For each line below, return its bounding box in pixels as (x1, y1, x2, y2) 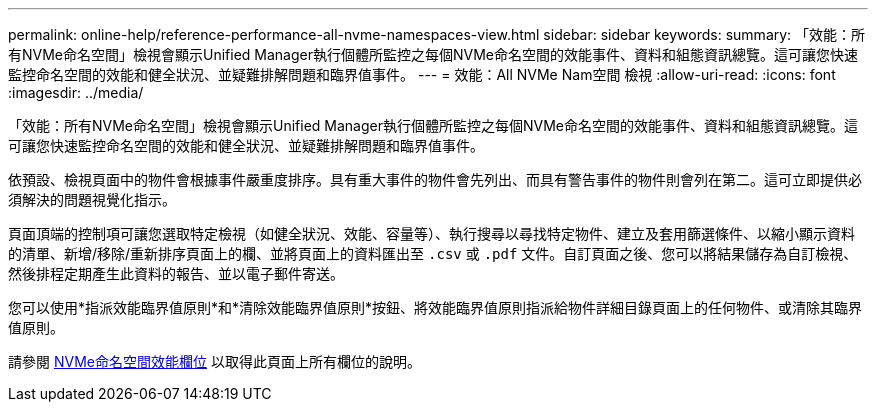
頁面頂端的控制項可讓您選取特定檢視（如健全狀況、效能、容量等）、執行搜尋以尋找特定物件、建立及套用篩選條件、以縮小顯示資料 (8, 225, 855, 242)
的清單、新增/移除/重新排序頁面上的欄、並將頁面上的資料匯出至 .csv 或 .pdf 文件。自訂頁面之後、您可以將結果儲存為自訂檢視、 (8, 245, 858, 262)
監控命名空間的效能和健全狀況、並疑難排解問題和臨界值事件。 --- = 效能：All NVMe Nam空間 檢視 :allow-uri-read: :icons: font (8, 66, 836, 83)
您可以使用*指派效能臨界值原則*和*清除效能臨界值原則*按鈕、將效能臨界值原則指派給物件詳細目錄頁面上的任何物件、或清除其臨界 (8, 299, 863, 316)
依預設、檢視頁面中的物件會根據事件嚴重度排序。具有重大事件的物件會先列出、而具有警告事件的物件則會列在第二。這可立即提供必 (8, 171, 862, 188)
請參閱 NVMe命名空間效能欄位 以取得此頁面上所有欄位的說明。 (8, 353, 421, 370)
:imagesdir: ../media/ (8, 84, 144, 101)
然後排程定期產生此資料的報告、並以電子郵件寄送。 (8, 265, 344, 282)
